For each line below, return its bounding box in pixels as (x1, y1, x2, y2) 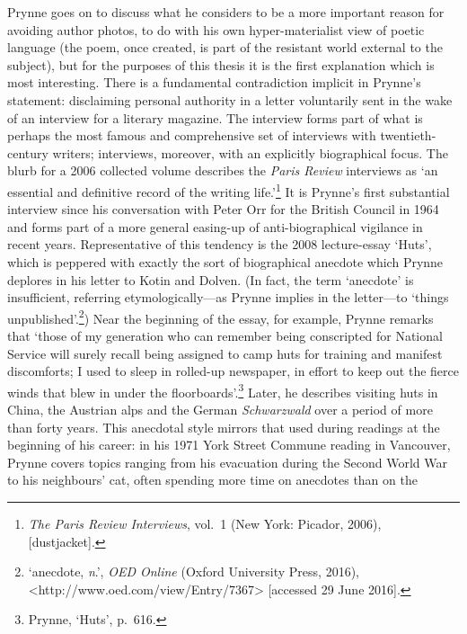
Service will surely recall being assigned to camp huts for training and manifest (7, 344, 443, 362)
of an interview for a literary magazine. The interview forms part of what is (7, 108, 423, 127)
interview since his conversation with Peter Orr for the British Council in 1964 (7, 200, 439, 219)
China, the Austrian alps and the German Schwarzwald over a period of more (7, 400, 433, 419)
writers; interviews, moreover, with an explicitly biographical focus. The (52, 143, 448, 162)
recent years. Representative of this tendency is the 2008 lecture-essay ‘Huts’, (7, 235, 432, 254)
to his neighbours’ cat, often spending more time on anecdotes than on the (7, 470, 418, 489)
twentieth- (380, 126, 436, 145)
